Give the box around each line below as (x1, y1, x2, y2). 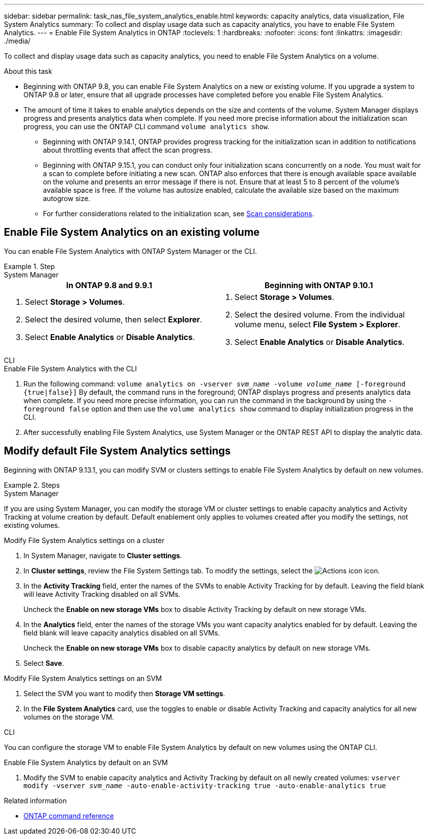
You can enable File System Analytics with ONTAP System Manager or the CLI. (4, 247, 257, 255)
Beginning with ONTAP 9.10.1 (264, 280, 373, 290)
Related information (4, 796, 67, 805)
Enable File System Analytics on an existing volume (4, 226, 260, 239)
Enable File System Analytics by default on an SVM (4, 758, 168, 767)
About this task (4, 67, 52, 75)
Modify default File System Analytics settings (4, 445, 231, 457)
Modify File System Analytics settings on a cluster (4, 536, 165, 544)
